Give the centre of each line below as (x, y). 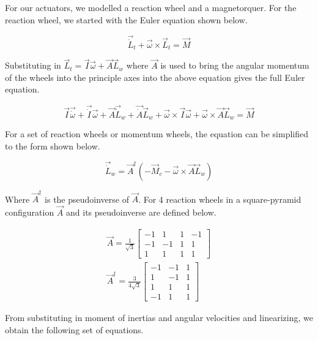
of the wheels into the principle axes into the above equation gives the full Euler (155, 77)
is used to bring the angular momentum (235, 65)
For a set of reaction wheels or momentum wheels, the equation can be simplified (157, 133)
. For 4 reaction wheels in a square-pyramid (220, 199)
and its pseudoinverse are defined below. (141, 212)
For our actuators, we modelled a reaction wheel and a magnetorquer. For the (151, 7)
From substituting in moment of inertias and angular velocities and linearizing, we (159, 317)
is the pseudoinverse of (87, 199)
